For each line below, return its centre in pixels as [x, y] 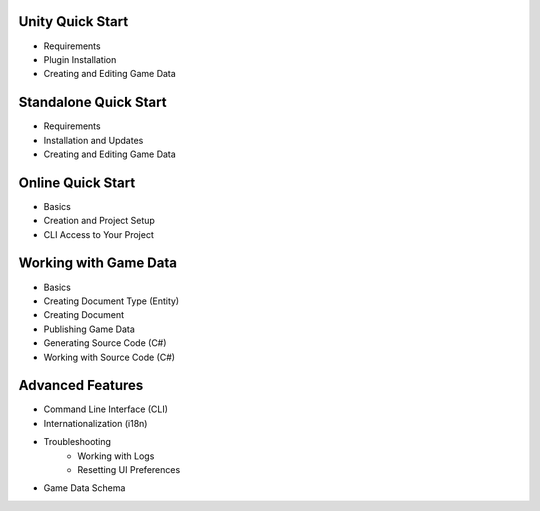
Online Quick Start [77, 182]
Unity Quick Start [73, 21]
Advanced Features [81, 385]
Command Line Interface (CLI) [106, 409]
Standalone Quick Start [92, 102]
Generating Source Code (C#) [105, 343]
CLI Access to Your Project [98, 234]
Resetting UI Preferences [129, 469]
